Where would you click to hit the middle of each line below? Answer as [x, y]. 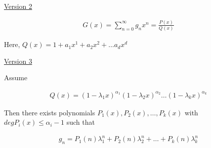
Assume [16, 77]
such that [81, 122]
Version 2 [18, 6]
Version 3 [18, 61]
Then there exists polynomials [50, 112]
